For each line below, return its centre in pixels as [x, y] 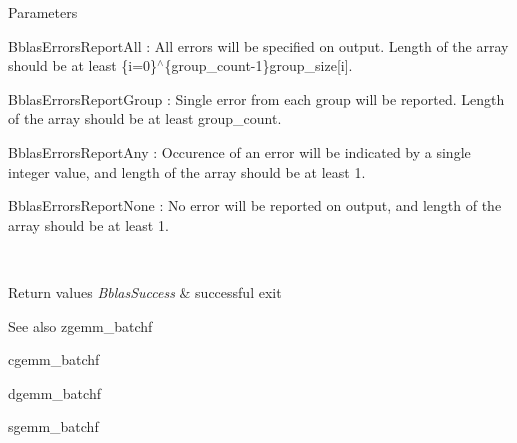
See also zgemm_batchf [80, 325]
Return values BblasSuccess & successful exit [145, 291]
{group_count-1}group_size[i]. [258, 65]
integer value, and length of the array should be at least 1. [187, 171]
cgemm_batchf [54, 359]
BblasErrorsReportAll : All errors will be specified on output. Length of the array [258, 45]
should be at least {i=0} [83, 65]
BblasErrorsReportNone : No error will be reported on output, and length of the [255, 205]
